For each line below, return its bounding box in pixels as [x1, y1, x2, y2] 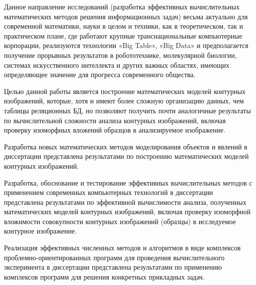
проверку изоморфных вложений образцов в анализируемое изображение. [4, 125, 225, 135]
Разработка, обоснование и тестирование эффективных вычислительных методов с [4, 177, 253, 188]
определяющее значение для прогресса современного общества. [4, 69, 196, 80]
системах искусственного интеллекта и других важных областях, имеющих [4, 59, 230, 70]
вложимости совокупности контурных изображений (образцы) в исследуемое [4, 216, 236, 226]
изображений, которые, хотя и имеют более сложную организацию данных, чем [4, 95, 244, 106]
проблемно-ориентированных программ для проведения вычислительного [4, 252, 225, 262]
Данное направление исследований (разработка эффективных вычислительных [4, 1, 240, 11]
